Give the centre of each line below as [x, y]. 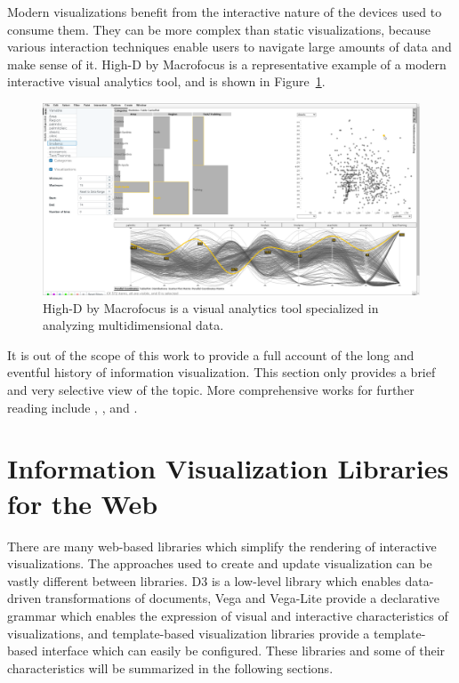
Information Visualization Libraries [228, 468]
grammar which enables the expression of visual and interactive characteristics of [228, 615]
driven [24, 598]
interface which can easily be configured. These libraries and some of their [243, 651]
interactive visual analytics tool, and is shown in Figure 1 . [166, 81]
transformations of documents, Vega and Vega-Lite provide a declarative [242, 598]
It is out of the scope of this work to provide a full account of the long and [211, 354]
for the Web [83, 503]
